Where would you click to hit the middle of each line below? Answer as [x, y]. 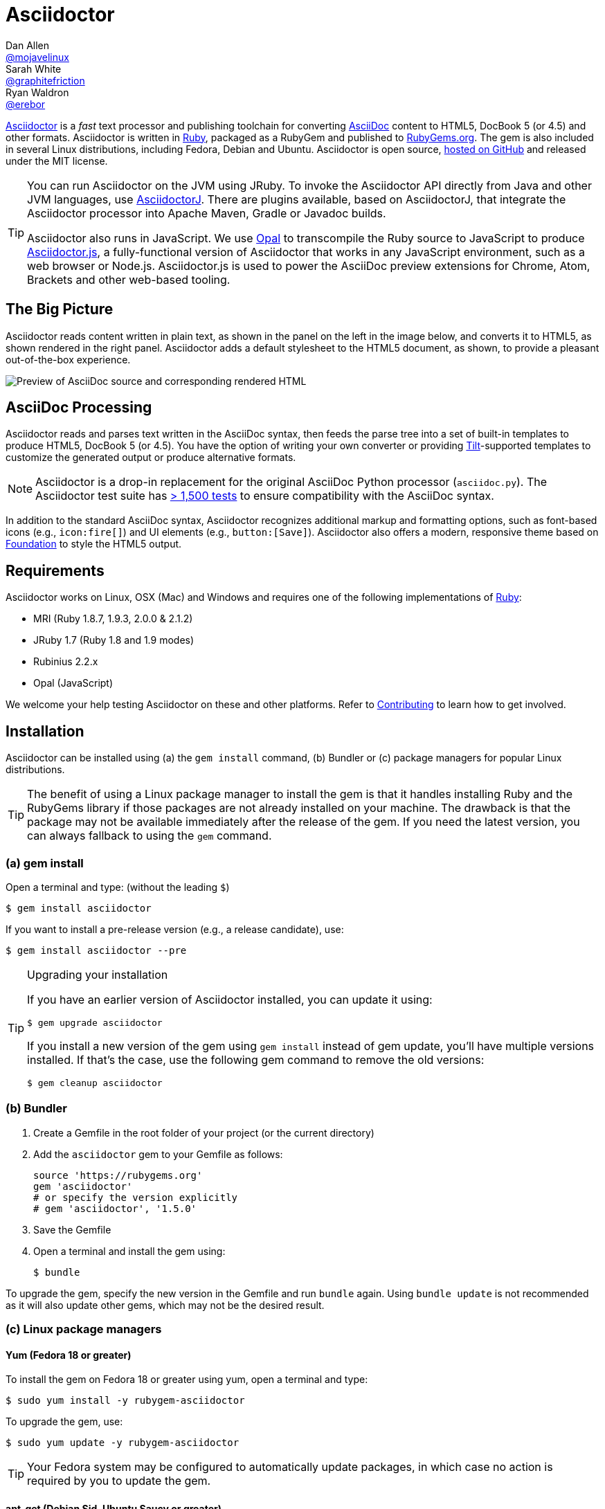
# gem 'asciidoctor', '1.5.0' [115, 1208]
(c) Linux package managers [84, 1329]
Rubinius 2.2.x [66, 662]
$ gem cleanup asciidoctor [95, 1083]
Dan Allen [28, 45]
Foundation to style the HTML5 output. [94, 544]
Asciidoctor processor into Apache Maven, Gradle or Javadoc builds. [207, 213]
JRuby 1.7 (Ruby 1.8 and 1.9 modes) [114, 640]
